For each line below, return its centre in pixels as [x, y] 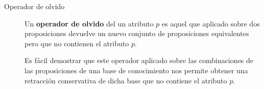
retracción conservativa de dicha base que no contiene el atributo [126, 80]
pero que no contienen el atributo [77, 43]
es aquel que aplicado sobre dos [211, 23]
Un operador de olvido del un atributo [89, 23]
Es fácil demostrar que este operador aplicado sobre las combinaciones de [139, 60]
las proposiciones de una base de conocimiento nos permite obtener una [136, 70]
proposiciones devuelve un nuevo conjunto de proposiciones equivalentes [137, 33]
